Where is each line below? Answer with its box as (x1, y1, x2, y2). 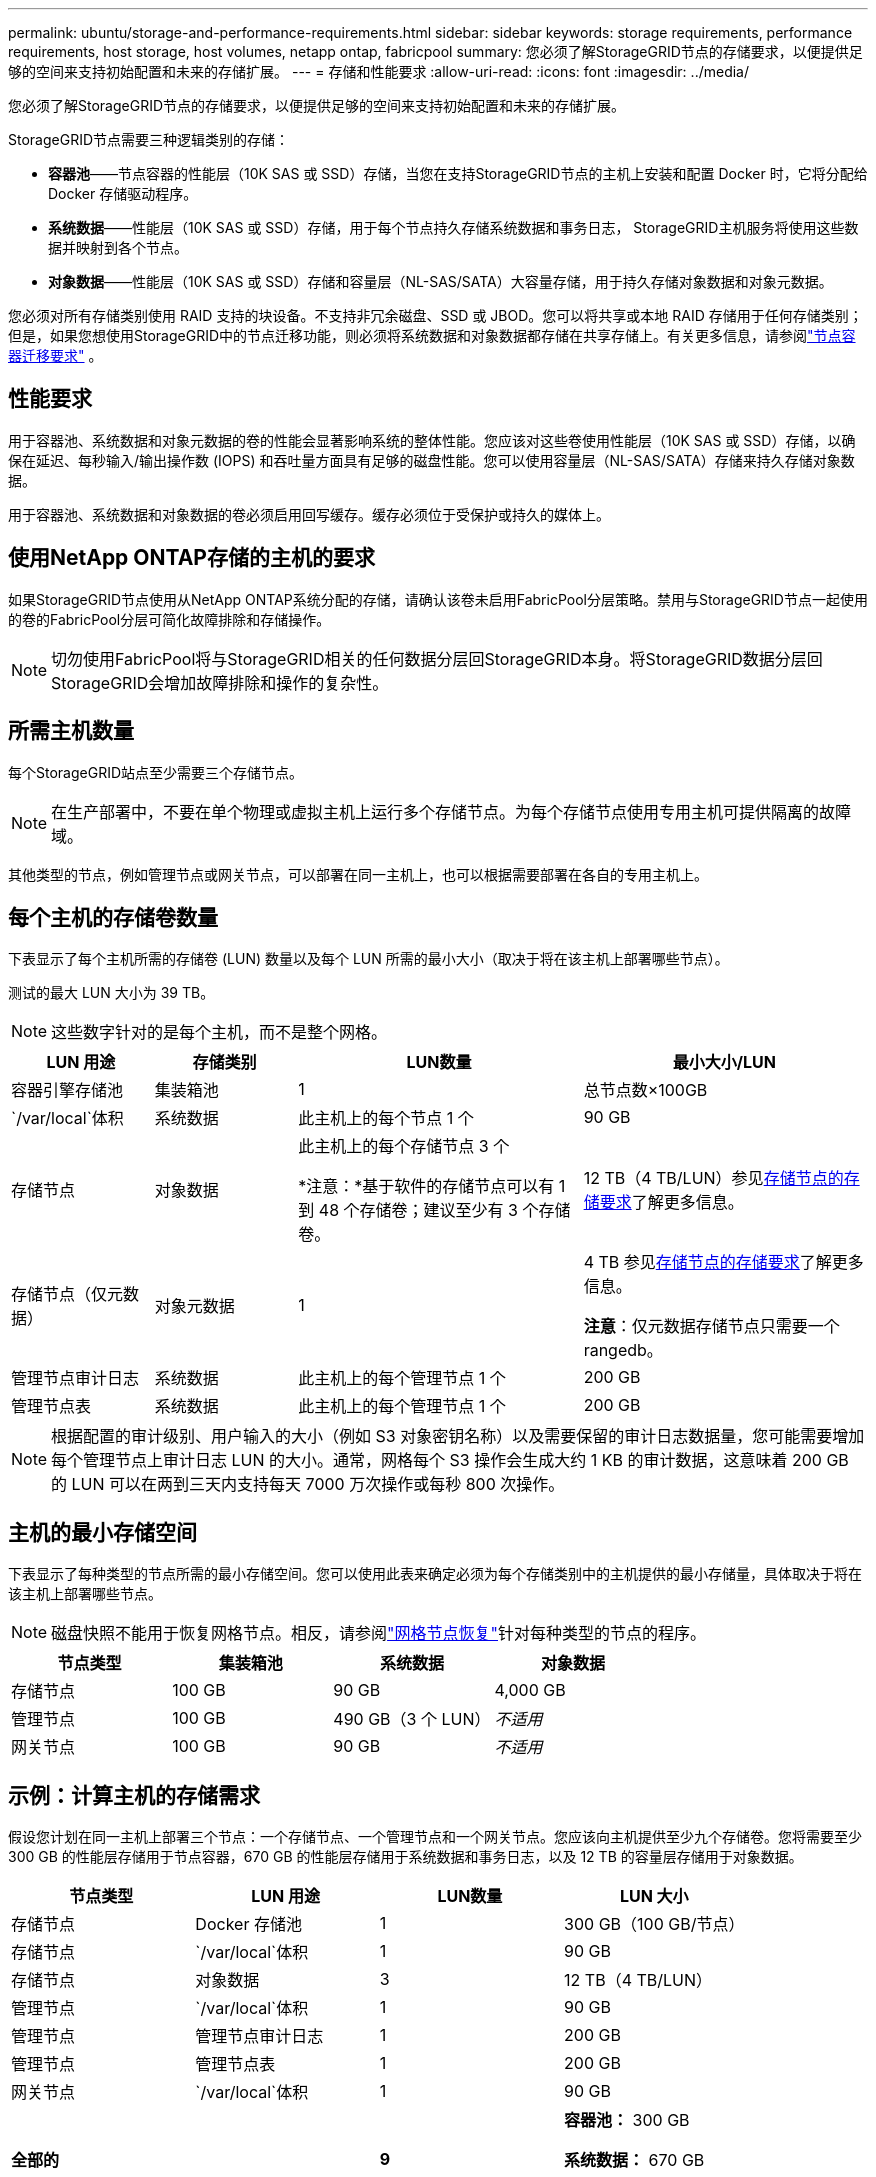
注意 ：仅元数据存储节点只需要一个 (583, 1316, 840, 1337)
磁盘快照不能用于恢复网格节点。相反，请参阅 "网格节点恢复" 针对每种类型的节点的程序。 (51, 1623, 707, 1644)
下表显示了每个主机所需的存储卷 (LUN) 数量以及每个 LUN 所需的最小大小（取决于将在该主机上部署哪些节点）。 (8, 950, 729, 968)
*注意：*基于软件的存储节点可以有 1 (298, 1176, 566, 1197)
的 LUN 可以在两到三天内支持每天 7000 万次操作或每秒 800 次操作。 (51, 1474, 565, 1495)
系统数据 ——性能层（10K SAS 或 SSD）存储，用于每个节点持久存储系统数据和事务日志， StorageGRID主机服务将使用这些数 (48, 219, 859, 236)
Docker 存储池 (195, 1914, 302, 1935)
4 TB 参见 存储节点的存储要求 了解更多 (583, 1252, 864, 1273)
